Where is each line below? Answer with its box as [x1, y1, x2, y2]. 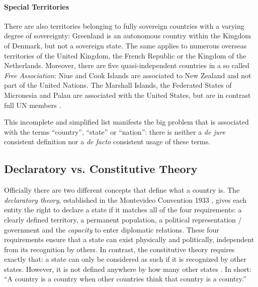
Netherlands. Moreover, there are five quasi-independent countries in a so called [4, 60, 249, 71]
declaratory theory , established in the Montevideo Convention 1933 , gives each [4, 194, 247, 205]
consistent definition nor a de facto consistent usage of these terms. [4, 136, 211, 147]
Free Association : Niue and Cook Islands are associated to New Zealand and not [4, 70, 251, 80]
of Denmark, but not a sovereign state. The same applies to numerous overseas [4, 40, 247, 50]
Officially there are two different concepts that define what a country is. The [4, 185, 240, 195]
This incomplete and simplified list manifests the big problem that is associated [4, 117, 249, 127]
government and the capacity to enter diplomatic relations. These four [4, 224, 219, 235]
